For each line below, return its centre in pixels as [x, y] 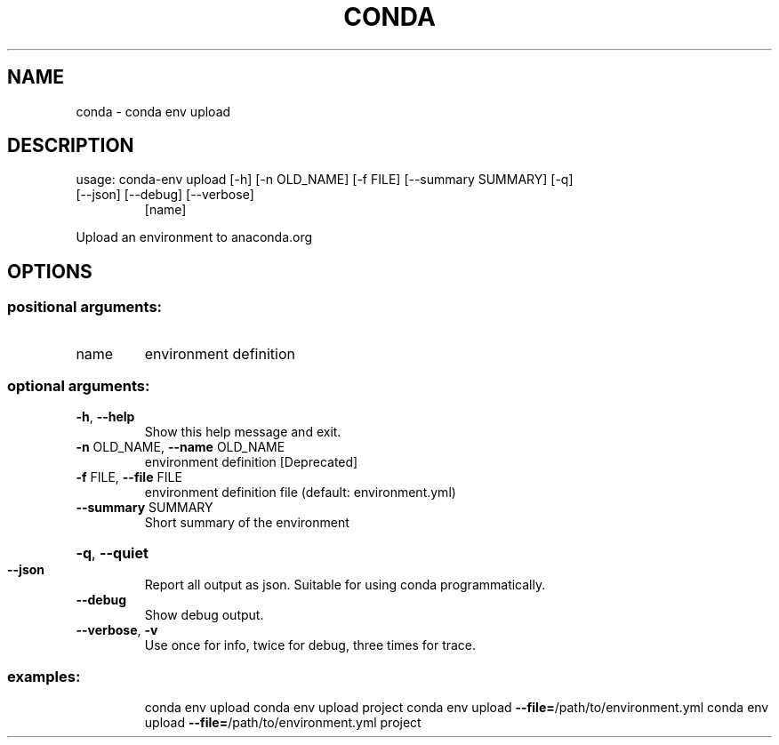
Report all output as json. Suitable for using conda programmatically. [345, 585]
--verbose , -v [117, 630]
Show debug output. [204, 615]
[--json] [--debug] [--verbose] [165, 195]
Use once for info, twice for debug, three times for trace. [310, 645]
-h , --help [105, 417]
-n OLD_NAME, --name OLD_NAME [181, 447]
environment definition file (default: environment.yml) [300, 493]
